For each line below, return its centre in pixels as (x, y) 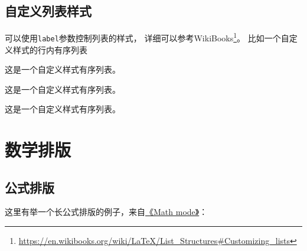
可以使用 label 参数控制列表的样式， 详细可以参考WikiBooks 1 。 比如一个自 (147, 37)
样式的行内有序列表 (50, 49)
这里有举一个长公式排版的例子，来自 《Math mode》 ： (106, 212)
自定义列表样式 (48, 11)
